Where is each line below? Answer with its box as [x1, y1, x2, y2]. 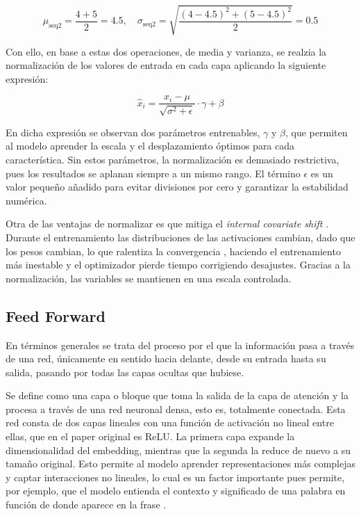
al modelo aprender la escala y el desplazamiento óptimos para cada [6, 138, 295, 153]
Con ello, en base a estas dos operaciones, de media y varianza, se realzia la [6, 44, 327, 58]
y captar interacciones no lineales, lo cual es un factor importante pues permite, [6, 469, 345, 484]
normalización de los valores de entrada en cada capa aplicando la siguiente [6, 58, 326, 72]
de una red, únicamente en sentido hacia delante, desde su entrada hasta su [6, 351, 326, 366]
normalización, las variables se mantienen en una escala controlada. [6, 271, 292, 285]
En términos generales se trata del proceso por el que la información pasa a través [6, 337, 355, 352]
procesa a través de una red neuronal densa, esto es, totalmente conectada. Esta [6, 401, 346, 416]
